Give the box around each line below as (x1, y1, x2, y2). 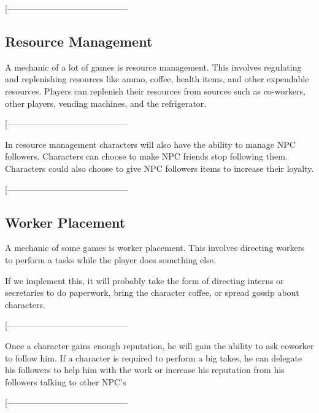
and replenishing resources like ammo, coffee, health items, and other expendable (5, 72, 309, 85)
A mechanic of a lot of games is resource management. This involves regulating (5, 60, 302, 73)
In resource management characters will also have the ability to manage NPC (5, 137, 296, 150)
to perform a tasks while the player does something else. (5, 253, 216, 266)
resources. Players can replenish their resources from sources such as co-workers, (5, 84, 306, 97)
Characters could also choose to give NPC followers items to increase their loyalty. (5, 161, 314, 174)
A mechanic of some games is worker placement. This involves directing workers (5, 241, 305, 254)
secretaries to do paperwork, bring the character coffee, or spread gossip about (5, 286, 299, 299)
